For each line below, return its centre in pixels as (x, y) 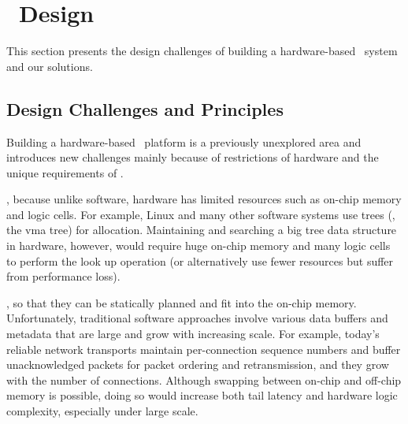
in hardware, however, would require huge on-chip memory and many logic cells (198, 245)
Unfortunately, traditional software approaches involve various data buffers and (197, 318)
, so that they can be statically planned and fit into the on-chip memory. (182, 302)
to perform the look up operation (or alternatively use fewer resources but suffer (200, 260)
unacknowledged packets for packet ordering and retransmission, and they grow (198, 364)
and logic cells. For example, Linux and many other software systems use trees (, (201, 214)
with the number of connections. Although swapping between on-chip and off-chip (204, 379)
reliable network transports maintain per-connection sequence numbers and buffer (204, 349)
